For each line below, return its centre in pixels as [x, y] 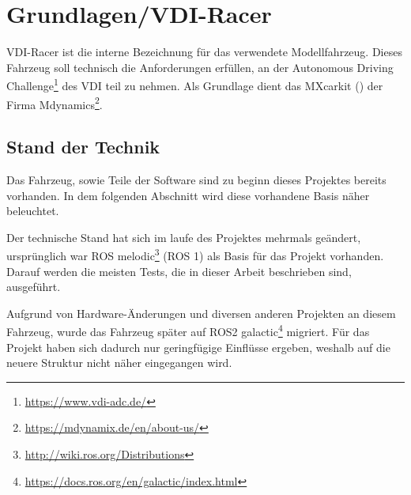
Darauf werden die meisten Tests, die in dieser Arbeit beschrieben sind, [179, 271]
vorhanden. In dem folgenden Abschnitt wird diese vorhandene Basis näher [188, 195]
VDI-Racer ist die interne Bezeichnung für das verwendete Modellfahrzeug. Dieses [204, 52]
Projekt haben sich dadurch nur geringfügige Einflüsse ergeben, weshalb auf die [198, 347]
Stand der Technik [83, 147]
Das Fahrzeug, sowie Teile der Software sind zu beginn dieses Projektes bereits [196, 180]
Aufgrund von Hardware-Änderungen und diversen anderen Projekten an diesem [201, 313]
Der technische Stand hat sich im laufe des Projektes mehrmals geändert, [184, 237]
